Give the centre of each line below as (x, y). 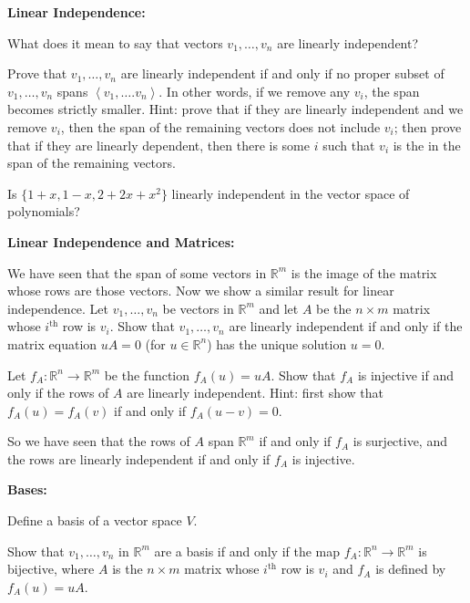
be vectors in (198, 308)
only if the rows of (58, 393)
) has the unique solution (277, 343)
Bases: (27, 489)
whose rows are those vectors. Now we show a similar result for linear (201, 291)
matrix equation (52, 343)
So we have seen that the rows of (99, 441)
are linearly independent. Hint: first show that (255, 393)
